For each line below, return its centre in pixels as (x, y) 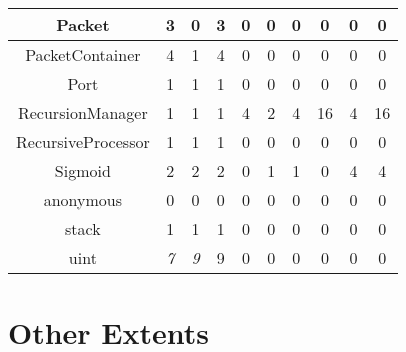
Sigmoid (82, 170)
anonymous (83, 199)
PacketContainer (83, 54)
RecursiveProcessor (83, 141)
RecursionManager (82, 112)
